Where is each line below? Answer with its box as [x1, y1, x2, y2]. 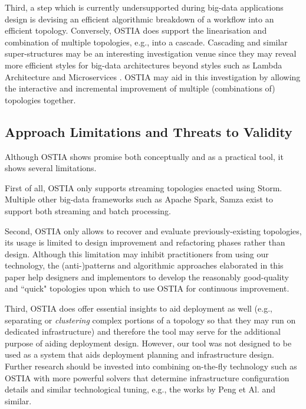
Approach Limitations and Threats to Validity [5, 122, 292, 140]
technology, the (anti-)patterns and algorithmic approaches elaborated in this [5, 259, 284, 271]
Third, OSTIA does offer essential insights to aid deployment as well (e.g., [5, 302, 272, 315]
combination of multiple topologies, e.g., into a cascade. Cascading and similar [5, 35, 288, 48]
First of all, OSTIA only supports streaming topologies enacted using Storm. [5, 181, 282, 194]
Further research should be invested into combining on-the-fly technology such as [5, 360, 297, 372]
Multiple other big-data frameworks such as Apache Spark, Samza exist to [5, 193, 274, 205]
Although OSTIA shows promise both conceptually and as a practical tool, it [5, 150, 284, 162]
